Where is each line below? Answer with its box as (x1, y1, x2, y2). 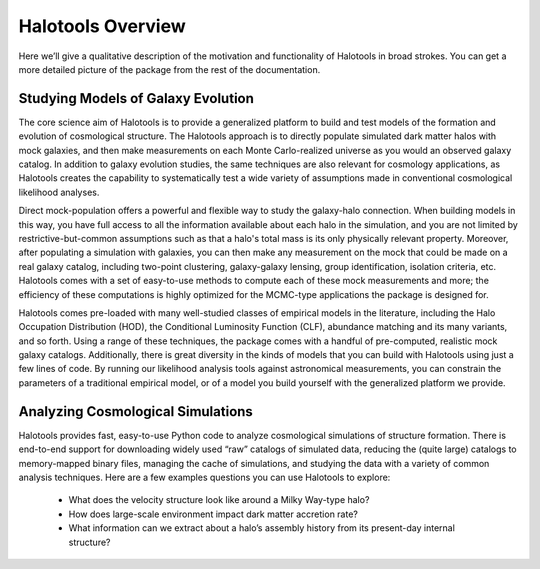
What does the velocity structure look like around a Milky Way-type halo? (68, 494, 370, 506)
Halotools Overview (18, 15, 187, 37)
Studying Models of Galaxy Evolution (18, 90, 255, 107)
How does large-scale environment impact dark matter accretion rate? (68, 508, 359, 520)
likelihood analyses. (18, 186, 100, 198)
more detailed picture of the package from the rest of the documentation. (18, 63, 321, 75)
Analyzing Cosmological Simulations (18, 403, 254, 420)
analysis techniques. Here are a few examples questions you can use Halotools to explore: (18, 471, 391, 483)
